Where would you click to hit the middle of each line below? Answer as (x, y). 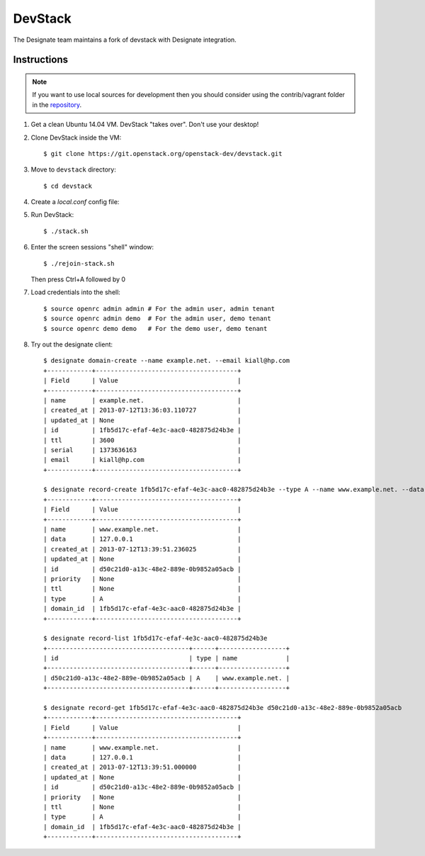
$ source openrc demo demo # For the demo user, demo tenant (155, 328)
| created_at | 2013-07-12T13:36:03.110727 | (142, 410)
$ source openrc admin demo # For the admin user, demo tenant (158, 319)
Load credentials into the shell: (75, 292)
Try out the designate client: (72, 344)
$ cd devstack (68, 186)
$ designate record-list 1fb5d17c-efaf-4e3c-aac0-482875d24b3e (155, 638)
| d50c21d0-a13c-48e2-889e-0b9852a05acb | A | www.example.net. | (167, 678)
